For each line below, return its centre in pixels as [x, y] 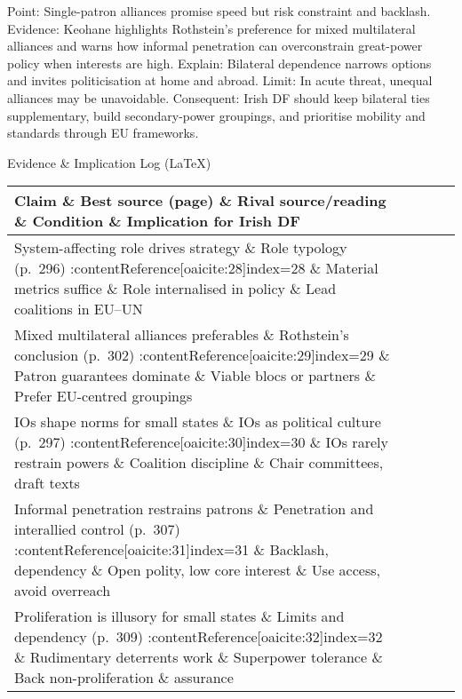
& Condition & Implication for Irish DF [157, 221]
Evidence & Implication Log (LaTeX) [109, 162]
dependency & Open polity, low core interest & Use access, [197, 570]
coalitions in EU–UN [79, 309]
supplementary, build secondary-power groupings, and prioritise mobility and [216, 115]
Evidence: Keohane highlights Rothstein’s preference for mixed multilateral [211, 28]
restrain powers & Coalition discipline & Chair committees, [199, 463]
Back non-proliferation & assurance [124, 678]
